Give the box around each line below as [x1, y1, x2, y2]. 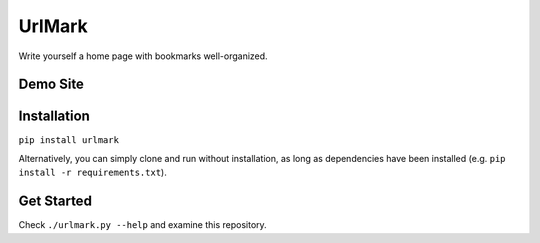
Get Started [18, 193, 92, 210]
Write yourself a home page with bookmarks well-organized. [18, 50, 269, 62]
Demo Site [18, 76, 85, 93]
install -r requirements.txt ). [18, 166, 167, 179]
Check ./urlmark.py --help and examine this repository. [18, 219, 267, 231]
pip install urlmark [18, 135, 120, 146]
